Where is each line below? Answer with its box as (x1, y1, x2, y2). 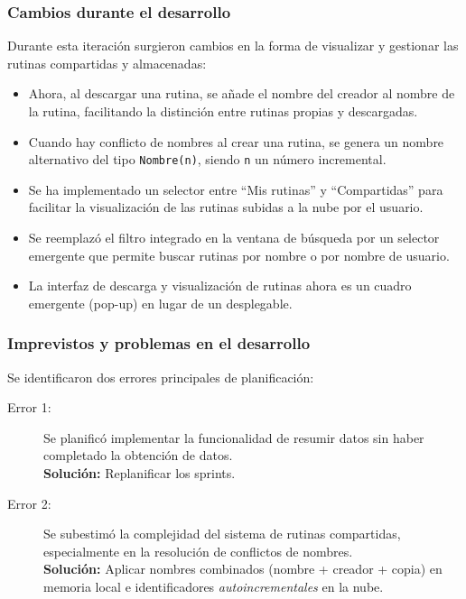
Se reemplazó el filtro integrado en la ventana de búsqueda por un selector (28, 228, 440, 247)
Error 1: (7, 398, 51, 417)
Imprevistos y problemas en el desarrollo (7, 332, 311, 355)
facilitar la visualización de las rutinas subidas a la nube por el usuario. (28, 198, 424, 217)
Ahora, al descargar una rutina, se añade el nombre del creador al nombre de (28, 84, 455, 103)
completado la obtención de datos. (43, 446, 233, 465)
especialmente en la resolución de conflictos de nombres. (43, 541, 353, 560)
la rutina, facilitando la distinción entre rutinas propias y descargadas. (28, 102, 418, 120)
